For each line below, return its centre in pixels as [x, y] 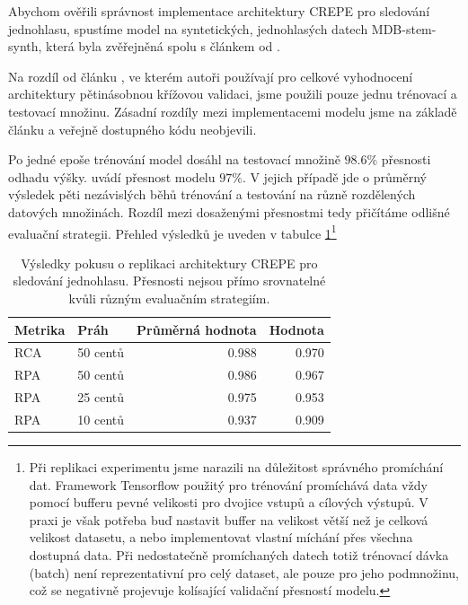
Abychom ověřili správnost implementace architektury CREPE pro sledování [219, 11]
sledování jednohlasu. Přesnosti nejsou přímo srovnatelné [169, 281]
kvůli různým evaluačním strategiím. [169, 298]
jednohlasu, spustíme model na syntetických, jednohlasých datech [188, 28]
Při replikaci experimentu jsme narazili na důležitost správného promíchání [236, 467]
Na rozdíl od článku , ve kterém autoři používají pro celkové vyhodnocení [211, 76]
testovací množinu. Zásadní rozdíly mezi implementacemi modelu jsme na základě [233, 111]
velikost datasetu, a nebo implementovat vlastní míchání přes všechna [221, 537]
